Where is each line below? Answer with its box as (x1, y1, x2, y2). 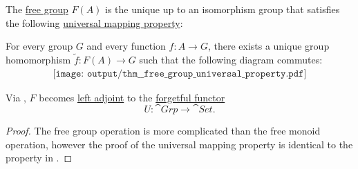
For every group (6, 39, 73, 53)
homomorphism (6, 52, 71, 66)
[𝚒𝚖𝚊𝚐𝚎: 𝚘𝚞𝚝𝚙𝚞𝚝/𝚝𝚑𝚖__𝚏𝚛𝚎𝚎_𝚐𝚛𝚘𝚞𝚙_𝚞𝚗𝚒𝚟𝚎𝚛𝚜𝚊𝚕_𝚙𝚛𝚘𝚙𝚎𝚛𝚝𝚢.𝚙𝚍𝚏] (53, 68, 307, 79)
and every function (86, 39, 166, 53)
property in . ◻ (6, 150, 73, 165)
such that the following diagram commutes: (139, 52, 323, 66)
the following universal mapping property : (6, 15, 183, 30)
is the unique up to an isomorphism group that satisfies (105, 2, 340, 16)
